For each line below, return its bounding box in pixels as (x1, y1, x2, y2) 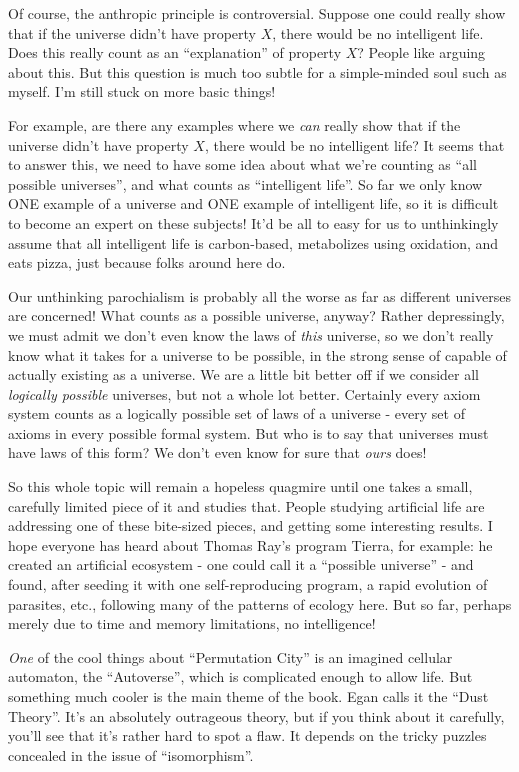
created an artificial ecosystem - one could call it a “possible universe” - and (8, 554, 474, 575)
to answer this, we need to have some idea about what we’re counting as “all (8, 154, 477, 175)
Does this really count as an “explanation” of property (8, 42, 342, 63)
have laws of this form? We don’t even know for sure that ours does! (8, 442, 427, 463)
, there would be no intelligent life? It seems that (204, 134, 505, 155)
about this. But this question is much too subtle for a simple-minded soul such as (8, 61, 507, 82)
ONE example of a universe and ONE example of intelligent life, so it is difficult (8, 193, 499, 214)
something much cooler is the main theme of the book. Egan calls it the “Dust (8, 686, 489, 706)
